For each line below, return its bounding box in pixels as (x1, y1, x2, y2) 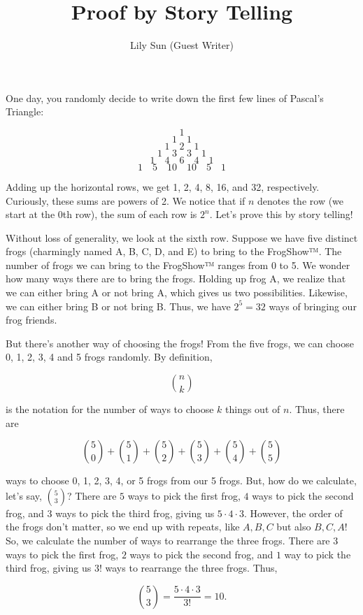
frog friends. (6, 312, 57, 327)
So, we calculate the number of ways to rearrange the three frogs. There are (6, 533, 330, 547)
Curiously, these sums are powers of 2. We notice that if (6, 193, 245, 208)
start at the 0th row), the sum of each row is (6, 207, 197, 222)
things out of (225, 402, 280, 417)
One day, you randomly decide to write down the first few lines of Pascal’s (6, 90, 324, 105)
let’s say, (6, 488, 42, 502)
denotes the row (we (257, 193, 344, 208)
